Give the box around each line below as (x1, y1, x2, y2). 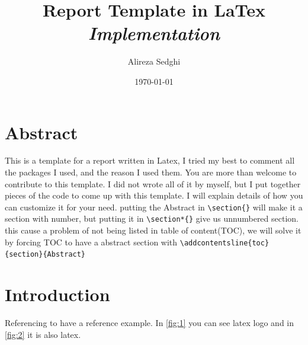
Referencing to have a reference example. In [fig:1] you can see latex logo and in (5, 317, 294, 329)
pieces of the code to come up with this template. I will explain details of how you (5, 189, 303, 202)
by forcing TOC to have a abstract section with (5, 235, 178, 248)
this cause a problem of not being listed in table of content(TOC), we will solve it (5, 224, 301, 237)
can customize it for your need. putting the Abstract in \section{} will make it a (5, 200, 303, 213)
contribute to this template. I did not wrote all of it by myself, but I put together (5, 177, 301, 190)
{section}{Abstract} (5, 250, 86, 259)
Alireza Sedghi (127, 55, 181, 68)
